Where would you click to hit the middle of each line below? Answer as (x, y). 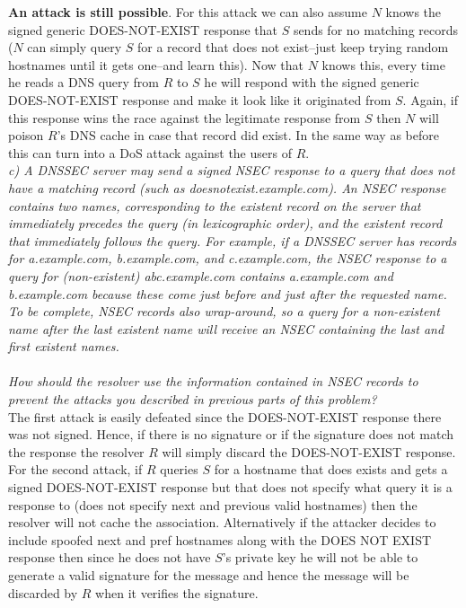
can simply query (75, 47)
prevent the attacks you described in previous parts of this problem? (193, 399)
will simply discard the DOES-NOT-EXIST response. (309, 451)
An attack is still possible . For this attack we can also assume (188, 12)
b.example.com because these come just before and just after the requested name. (228, 293)
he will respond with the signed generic (312, 82)
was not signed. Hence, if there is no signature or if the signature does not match (231, 434)
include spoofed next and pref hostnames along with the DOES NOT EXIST (220, 539)
